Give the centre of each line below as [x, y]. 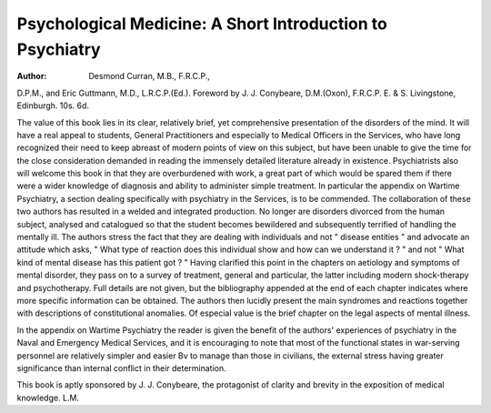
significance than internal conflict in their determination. [121, 368]
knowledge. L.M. [48, 398]
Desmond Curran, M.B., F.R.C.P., [150, 76]
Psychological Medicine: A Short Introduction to [202, 24]
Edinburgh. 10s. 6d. [53, 106]
